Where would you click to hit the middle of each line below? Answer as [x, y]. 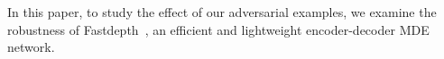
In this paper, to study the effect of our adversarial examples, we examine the [222, 12]
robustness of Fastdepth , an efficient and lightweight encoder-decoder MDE [218, 29]
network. [31, 47]
